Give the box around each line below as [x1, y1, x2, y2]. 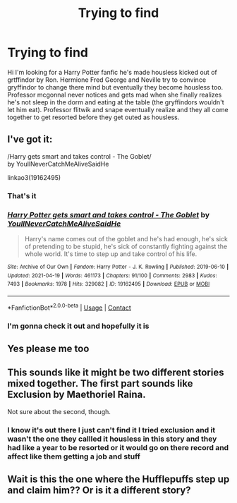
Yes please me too [7, 342, 90, 354]
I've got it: [7, 133, 53, 145]
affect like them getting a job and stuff [7, 452, 141, 461]
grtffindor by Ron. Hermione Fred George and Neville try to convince [7, 75, 207, 84]
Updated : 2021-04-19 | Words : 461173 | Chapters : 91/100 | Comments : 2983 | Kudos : [7, 272, 217, 279]
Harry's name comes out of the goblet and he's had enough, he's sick [24, 234, 228, 243]
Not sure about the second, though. [7, 407, 111, 416]
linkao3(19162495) [7, 173, 61, 181]
